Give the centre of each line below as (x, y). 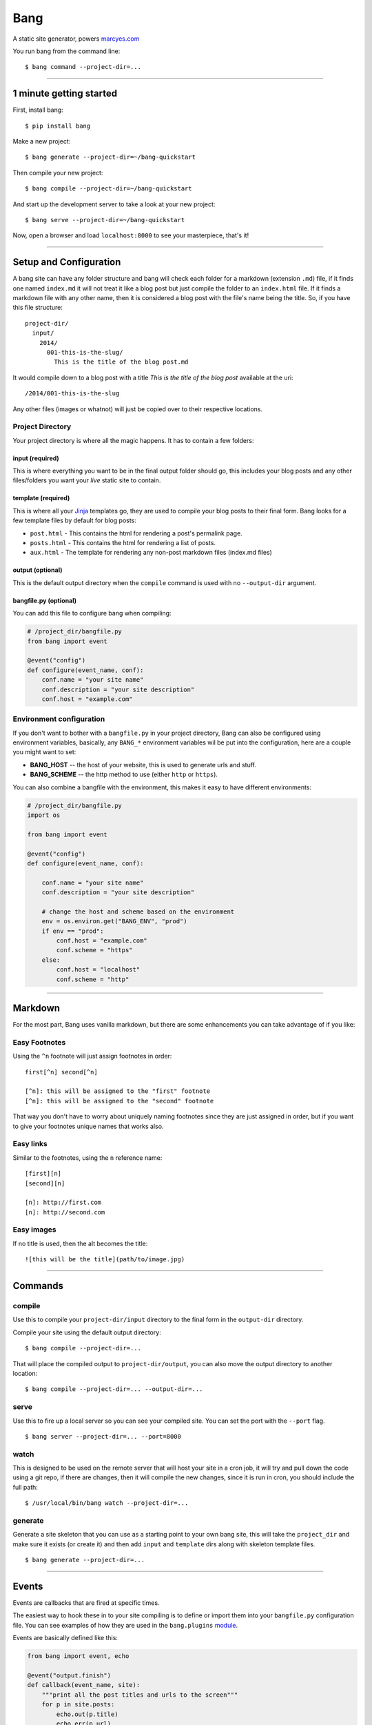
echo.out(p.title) (87, 1714)
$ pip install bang (58, 126)
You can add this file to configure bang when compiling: (92, 613)
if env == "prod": (73, 931)
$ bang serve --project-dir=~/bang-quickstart (105, 220)
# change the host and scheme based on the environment (138, 911)
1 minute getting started (65, 93)
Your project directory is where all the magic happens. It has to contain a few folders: (133, 440)
